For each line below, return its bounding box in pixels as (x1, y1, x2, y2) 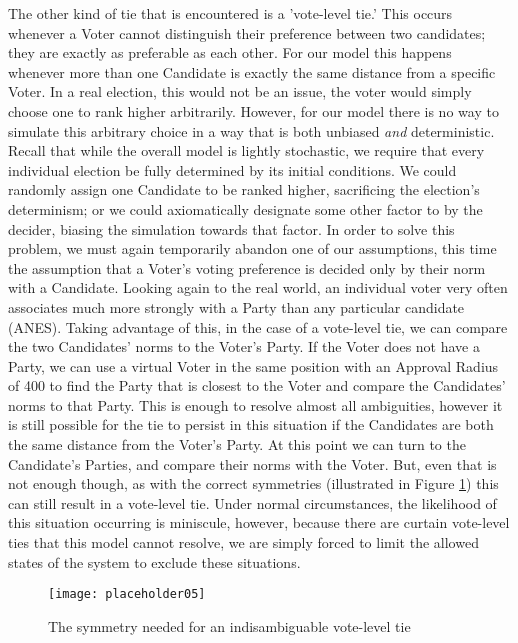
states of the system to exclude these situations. (8, 551, 301, 572)
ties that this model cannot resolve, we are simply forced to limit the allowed (8, 532, 479, 553)
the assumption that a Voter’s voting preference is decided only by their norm (8, 257, 486, 278)
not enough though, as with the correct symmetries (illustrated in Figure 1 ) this (8, 473, 499, 494)
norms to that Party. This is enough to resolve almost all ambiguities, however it (8, 394, 503, 415)
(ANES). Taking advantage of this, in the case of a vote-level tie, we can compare (8, 316, 508, 337)
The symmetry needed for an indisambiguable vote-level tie (48, 615, 411, 636)
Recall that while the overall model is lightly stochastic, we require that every (8, 140, 485, 161)
